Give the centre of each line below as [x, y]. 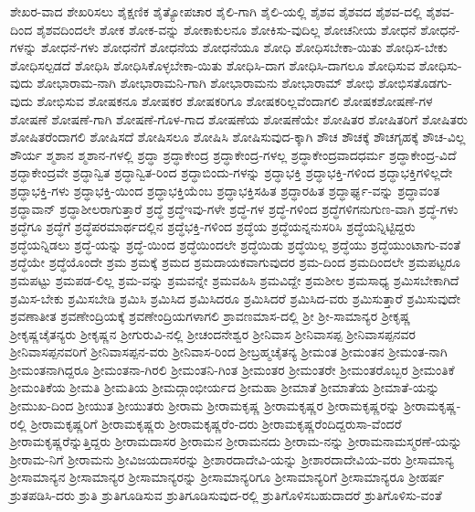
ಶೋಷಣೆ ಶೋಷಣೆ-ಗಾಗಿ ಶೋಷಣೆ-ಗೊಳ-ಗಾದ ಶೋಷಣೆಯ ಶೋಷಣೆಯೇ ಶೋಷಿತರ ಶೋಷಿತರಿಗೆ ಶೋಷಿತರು [239, 118]
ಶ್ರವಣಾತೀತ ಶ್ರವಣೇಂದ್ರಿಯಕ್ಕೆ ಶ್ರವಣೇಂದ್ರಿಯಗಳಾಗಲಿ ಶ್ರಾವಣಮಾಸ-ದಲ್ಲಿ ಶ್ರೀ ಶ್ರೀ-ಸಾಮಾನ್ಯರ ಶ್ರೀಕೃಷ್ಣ [211, 316]
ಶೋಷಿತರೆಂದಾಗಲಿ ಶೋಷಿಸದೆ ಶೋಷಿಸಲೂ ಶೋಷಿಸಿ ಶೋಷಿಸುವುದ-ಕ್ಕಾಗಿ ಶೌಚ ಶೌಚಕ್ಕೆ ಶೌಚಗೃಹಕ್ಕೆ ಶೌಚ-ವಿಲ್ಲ [238, 137]
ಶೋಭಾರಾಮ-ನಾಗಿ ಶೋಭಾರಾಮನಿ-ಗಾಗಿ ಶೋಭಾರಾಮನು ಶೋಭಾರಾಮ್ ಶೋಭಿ [206, 83]
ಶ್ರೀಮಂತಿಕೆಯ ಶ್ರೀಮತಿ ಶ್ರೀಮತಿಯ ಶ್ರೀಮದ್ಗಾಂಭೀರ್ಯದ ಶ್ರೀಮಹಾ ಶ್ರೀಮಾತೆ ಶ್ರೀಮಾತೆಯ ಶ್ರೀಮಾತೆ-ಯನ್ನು [225, 387]
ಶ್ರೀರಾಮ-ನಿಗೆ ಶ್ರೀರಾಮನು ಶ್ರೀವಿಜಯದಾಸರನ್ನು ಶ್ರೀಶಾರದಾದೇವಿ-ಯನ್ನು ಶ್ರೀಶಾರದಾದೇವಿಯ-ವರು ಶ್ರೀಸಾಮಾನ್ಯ [232, 459]
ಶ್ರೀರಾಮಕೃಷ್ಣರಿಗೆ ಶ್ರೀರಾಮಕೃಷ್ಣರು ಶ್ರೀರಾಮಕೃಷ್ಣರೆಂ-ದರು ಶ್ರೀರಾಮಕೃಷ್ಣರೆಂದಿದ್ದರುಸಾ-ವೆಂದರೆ [216, 423]
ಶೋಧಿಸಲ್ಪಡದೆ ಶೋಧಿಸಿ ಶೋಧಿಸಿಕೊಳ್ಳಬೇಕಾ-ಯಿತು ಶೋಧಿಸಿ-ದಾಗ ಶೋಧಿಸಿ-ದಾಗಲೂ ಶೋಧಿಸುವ [213, 64]
